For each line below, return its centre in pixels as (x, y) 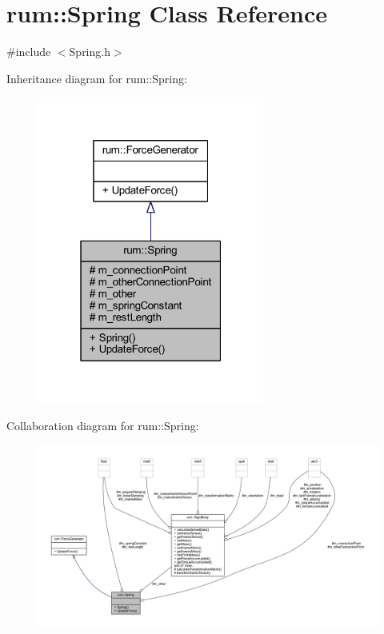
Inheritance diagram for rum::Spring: (97, 78)
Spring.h (90, 52)
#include (29, 52)
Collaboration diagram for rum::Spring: (103, 426)
